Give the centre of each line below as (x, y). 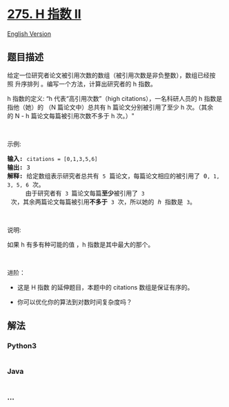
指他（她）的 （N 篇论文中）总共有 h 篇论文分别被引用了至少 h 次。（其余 (110, 107)
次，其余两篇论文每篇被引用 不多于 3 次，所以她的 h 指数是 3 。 (103, 202)
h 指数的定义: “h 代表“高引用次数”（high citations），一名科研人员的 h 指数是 (115, 98)
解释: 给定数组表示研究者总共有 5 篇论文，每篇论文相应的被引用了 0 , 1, (113, 176)
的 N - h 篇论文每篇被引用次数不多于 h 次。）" (71, 115)
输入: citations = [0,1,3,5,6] (52, 159)
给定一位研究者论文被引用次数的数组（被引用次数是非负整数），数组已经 (108, 75)
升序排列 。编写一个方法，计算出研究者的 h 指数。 (86, 84)
